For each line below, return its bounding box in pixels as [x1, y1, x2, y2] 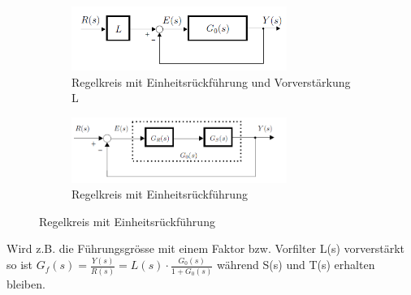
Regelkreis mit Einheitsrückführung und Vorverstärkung [71, 73, 351, 90]
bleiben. [6, 275, 45, 292]
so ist [6, 256, 33, 273]
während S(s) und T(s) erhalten [217, 256, 375, 273]
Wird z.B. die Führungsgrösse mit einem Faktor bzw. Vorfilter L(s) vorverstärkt [6, 240, 405, 257]
